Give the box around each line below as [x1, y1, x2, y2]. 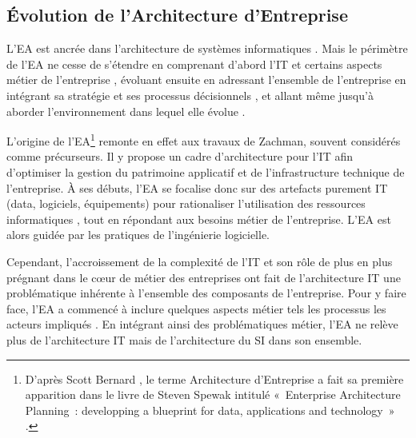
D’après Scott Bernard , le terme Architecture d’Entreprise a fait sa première [25, 370, 404, 387]
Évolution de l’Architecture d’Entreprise [6, 2, 348, 27]
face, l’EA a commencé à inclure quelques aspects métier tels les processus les [6, 300, 386, 317]
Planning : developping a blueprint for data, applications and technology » [25, 401, 395, 418]
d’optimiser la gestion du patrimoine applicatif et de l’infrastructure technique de [6, 164, 405, 181]
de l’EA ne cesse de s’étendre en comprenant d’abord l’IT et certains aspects [6, 55, 382, 72]
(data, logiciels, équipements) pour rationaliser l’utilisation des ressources [6, 195, 366, 212]
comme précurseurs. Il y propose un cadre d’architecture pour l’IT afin [6, 148, 354, 165]
